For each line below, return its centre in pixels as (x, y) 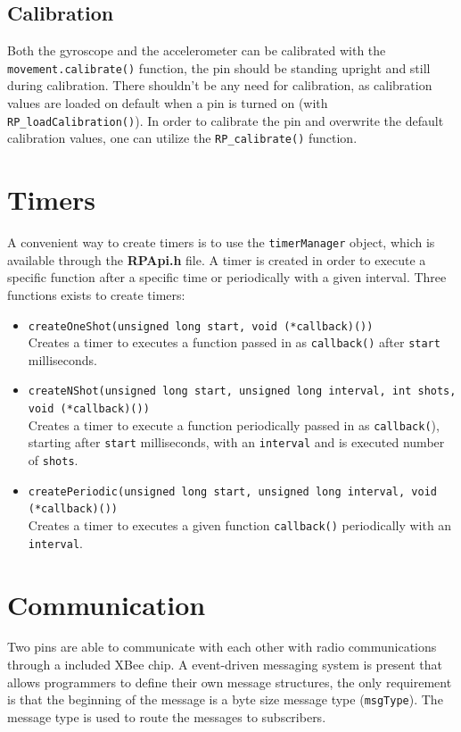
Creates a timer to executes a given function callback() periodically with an (240, 525)
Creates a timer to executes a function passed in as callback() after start (234, 342)
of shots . (53, 460)
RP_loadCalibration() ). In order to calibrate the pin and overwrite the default (226, 120)
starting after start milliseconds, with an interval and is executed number (236, 442)
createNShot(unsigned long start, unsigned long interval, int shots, (242, 391)
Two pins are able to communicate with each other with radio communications (222, 647)
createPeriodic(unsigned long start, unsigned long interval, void (232, 491)
